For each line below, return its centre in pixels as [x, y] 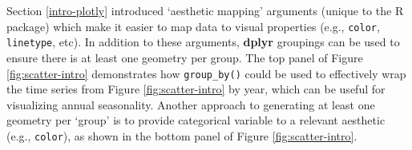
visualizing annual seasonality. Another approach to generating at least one [191, 104]
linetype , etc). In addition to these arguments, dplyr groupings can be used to [203, 42]
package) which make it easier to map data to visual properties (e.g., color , [193, 26]
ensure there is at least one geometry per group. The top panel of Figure [185, 57]
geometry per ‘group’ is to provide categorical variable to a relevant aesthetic [196, 120]
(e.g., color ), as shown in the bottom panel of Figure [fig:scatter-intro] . [182, 135]
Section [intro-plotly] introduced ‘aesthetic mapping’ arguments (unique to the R [205, 10]
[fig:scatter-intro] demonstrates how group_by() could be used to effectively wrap [206, 73]
